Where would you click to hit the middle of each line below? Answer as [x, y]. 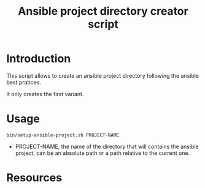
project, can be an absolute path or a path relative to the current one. [102, 153]
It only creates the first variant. [45, 94]
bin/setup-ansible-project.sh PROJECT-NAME [63, 135]
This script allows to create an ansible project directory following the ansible [103, 75]
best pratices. [24, 82]
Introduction [39, 59]
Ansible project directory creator [103, 11]
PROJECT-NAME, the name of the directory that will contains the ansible [107, 146]
